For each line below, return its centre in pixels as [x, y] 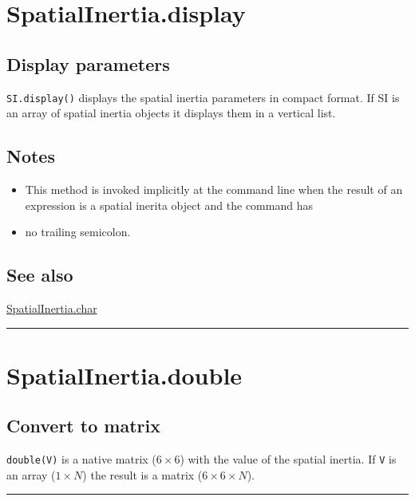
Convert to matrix [83, 426]
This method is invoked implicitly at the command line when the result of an [214, 189]
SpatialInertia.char [52, 308]
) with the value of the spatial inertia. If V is [288, 459]
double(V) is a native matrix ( [81, 459]
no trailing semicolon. [78, 232]
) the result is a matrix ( [142, 474]
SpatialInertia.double [125, 375]
